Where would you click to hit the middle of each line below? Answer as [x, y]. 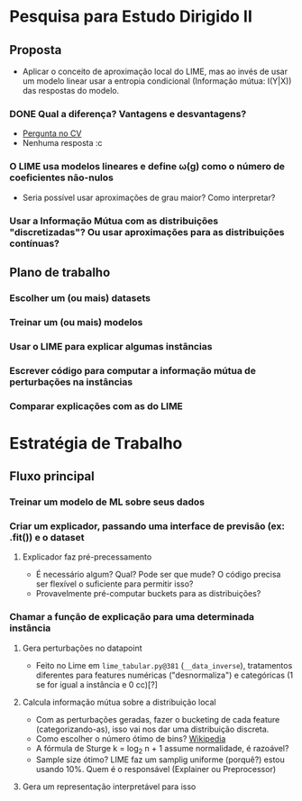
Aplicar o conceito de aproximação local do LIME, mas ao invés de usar [155, 71]
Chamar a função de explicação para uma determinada [132, 617]
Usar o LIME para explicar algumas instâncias [111, 346]
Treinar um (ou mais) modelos [76, 322]
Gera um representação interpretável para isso [109, 787]
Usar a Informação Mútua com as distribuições [114, 221]
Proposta [36, 50]
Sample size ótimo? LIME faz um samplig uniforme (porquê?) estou [160, 760]
